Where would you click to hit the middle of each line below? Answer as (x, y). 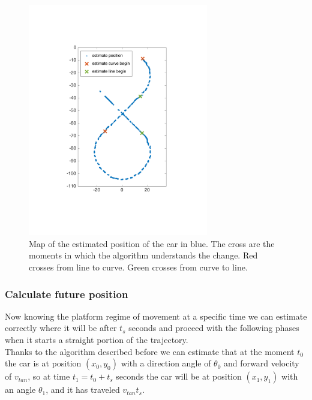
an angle (20, 390)
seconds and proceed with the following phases (214, 328)
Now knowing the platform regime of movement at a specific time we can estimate (156, 316)
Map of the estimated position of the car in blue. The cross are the (152, 243)
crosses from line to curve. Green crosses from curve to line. (138, 267)
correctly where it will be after (61, 328)
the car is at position (43, 363)
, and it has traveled (83, 390)
